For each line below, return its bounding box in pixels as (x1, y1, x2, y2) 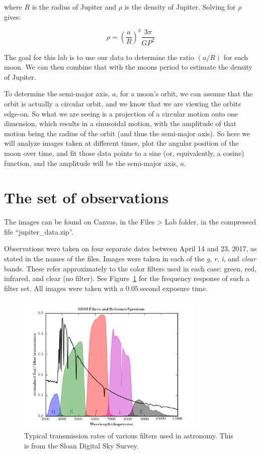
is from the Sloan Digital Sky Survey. (24, 440, 139, 451)
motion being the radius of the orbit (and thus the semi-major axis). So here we (4, 128, 250, 138)
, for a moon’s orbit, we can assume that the (116, 88, 253, 99)
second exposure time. (140, 282, 208, 293)
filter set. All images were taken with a (4, 282, 124, 293)
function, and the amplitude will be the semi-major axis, (4, 157, 178, 168)
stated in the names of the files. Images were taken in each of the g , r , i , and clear (4, 253, 256, 264)
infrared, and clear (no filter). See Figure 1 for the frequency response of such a (4, 273, 250, 283)
